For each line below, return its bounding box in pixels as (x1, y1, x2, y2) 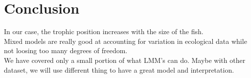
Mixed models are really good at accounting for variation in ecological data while (4, 36, 247, 46)
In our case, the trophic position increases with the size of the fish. (4, 26, 204, 37)
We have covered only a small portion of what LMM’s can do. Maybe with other (4, 55, 246, 65)
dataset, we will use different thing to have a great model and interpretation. (4, 64, 234, 75)
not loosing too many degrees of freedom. (4, 45, 128, 56)
